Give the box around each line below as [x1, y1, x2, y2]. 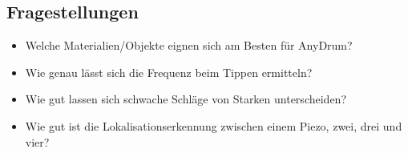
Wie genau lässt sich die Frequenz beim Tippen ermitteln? [25, 63, 313, 80]
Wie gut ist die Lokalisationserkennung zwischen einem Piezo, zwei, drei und [25, 117, 402, 134]
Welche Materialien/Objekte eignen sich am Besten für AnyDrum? [25, 37, 353, 54]
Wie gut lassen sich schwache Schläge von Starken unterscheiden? [25, 91, 346, 107]
